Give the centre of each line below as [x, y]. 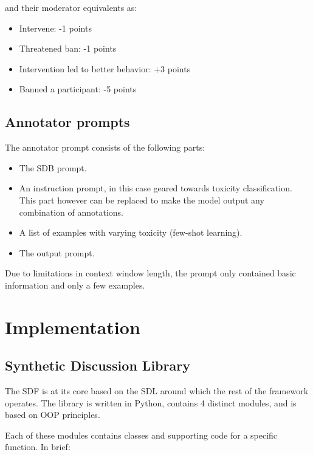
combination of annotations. [71, 212]
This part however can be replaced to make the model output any [142, 200]
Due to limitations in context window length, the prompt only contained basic [150, 273]
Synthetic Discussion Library [98, 365]
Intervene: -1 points [55, 28]
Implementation [73, 327]
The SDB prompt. [53, 167]
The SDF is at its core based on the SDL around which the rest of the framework [157, 391]
